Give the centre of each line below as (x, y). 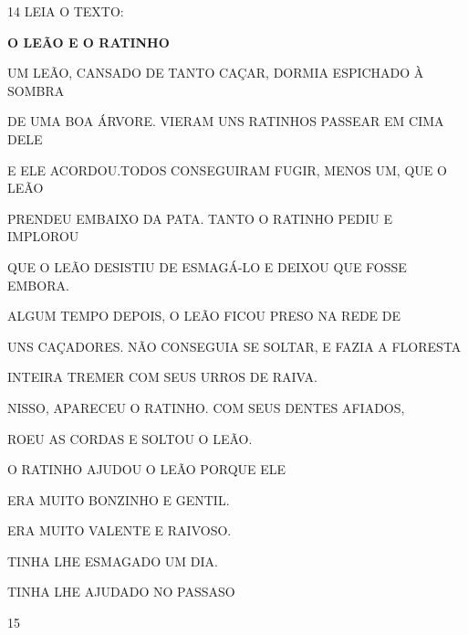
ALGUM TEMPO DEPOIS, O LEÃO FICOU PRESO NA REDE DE (204, 316)
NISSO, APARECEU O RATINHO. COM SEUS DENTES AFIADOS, (206, 407)
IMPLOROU (43, 236)
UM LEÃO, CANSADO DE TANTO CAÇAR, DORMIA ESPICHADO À (216, 73)
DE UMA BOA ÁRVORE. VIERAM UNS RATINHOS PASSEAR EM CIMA (226, 121)
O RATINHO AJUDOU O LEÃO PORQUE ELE (147, 469)
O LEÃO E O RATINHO (88, 42)
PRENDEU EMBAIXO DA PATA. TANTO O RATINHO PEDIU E (200, 218)
